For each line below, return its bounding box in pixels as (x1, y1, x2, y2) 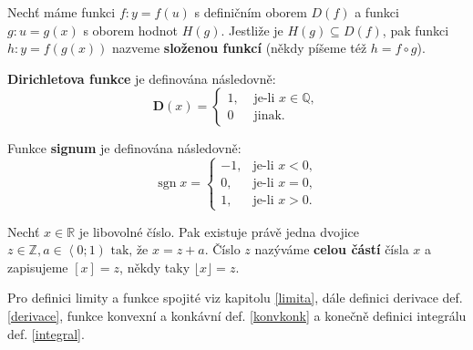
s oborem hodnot (83, 20, 178, 39)
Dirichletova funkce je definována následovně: (7, 68, 276, 87)
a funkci (355, 3, 399, 21)
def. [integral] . (7, 324, 85, 343)
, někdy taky (119, 257, 190, 276)
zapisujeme (7, 257, 68, 276)
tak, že (110, 244, 149, 258)
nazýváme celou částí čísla (254, 240, 409, 259)
